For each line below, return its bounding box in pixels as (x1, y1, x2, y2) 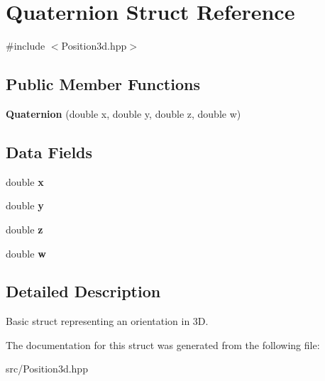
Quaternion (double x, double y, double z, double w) (6, 106, 241, 121)
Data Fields (6, 140, 93, 162)
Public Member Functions (6, 73, 200, 95)
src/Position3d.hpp (6, 361, 88, 376)
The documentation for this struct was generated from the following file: (6, 337, 320, 352)
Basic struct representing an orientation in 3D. (6, 314, 209, 328)
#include (6, 38, 45, 53)
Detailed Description (6, 280, 161, 302)
